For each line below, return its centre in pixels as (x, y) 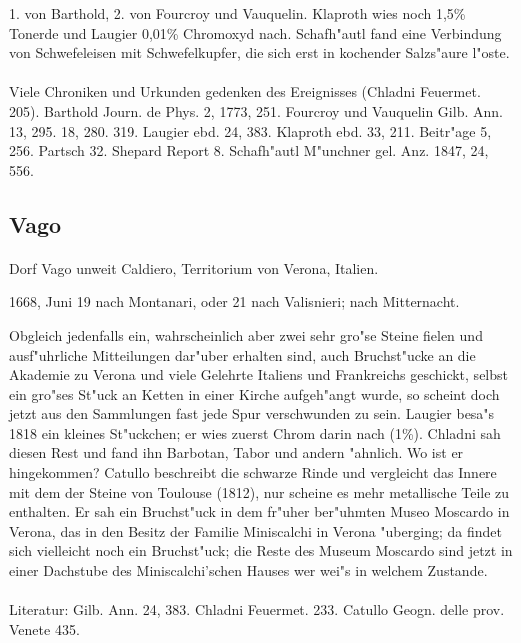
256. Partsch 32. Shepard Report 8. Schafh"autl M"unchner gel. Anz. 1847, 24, (249, 150)
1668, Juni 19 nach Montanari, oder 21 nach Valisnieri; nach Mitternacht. (234, 301)
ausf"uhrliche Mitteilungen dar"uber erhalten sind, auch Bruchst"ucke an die (242, 354)
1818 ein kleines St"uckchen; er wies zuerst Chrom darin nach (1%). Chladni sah (255, 432)
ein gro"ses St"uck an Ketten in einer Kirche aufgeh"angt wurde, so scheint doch (254, 393)
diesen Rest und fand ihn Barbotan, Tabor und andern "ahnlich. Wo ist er (236, 452)
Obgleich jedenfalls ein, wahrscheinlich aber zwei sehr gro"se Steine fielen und (246, 334)
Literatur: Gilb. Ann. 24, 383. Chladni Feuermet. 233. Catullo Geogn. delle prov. (257, 609)
